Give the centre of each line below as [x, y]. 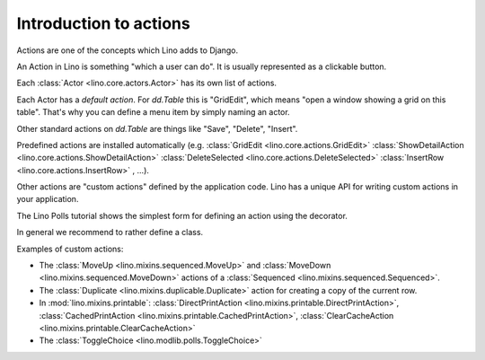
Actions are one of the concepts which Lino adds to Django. [128, 50]
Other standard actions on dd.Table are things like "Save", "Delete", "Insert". [157, 128]
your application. [48, 199]
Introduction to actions [103, 23]
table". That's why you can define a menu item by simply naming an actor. [154, 112]
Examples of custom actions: [70, 249]
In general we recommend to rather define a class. [110, 233]
